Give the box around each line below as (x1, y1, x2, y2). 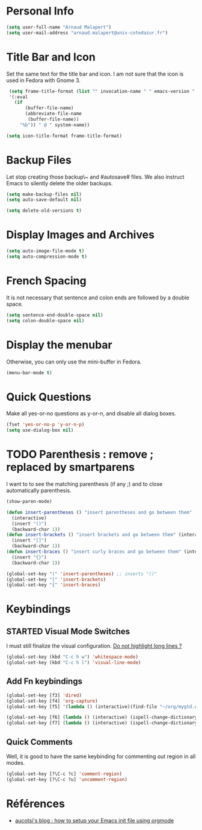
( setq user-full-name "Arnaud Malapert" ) (6, 24, 112, 30)
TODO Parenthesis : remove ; (6, 448, 154, 461)
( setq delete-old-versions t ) (6, 208, 82, 214)
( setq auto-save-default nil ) (6, 197, 82, 203)
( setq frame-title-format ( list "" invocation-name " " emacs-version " (8, 88, 195, 94)
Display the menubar (6, 338, 112, 351)
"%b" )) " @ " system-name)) (19, 122, 90, 128)
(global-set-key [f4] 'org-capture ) (6, 698, 98, 704)
